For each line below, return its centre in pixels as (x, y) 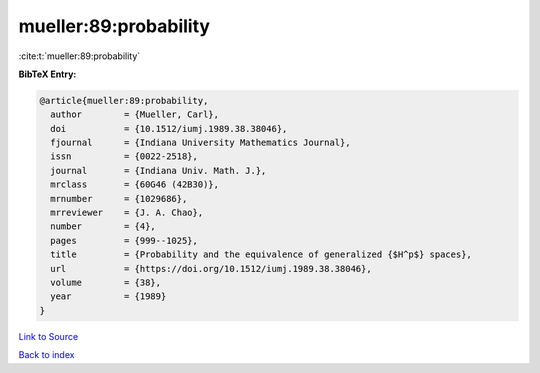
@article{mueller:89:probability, (124, 100)
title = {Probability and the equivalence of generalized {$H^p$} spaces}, (261, 254)
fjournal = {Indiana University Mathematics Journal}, (200, 143)
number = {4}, (103, 226)
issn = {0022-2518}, (124, 156)
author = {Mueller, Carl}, (135, 114)
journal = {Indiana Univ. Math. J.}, (158, 170)
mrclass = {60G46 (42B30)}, (135, 184)
